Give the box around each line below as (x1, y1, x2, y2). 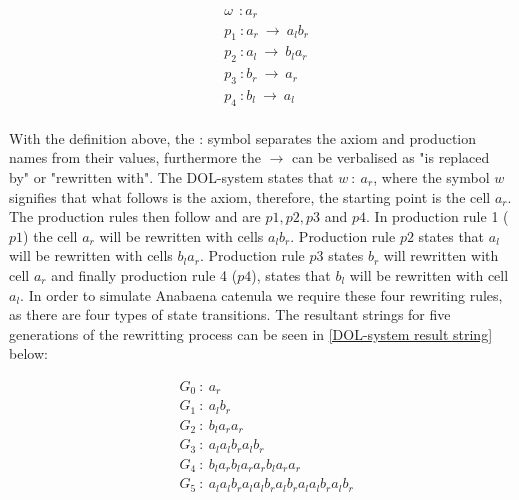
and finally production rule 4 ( (51, 264, 238, 285)
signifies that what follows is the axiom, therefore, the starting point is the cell (9, 186, 491, 207)
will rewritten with (383, 245, 499, 266)
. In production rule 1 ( (366, 206, 509, 227)
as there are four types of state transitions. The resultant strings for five (9, 304, 451, 325)
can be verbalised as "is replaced (292, 147, 490, 168)
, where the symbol (373, 167, 490, 188)
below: (9, 343, 48, 364)
